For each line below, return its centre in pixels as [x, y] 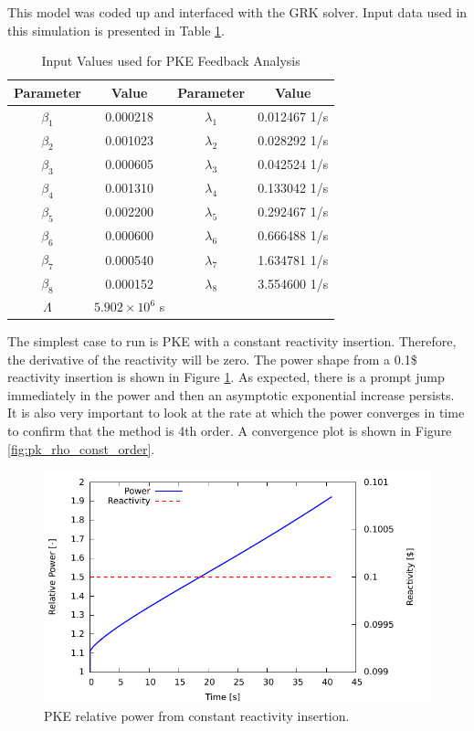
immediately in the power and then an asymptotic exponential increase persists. [231, 394]
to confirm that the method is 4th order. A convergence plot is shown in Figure [230, 431]
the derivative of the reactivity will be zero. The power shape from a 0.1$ [212, 359]
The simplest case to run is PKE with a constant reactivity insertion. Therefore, [232, 341]
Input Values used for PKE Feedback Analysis [171, 61]
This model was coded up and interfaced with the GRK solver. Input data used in [237, 12]
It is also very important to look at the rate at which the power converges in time [236, 413]
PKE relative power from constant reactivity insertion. [197, 716]
